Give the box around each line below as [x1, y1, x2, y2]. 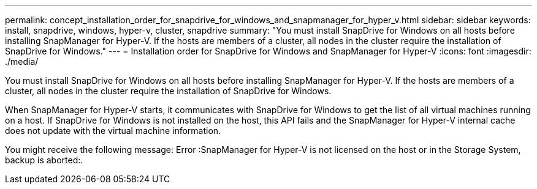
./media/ [5, 56, 39, 67]
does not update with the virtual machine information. [5, 125, 221, 136]
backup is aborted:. [5, 155, 83, 165]
